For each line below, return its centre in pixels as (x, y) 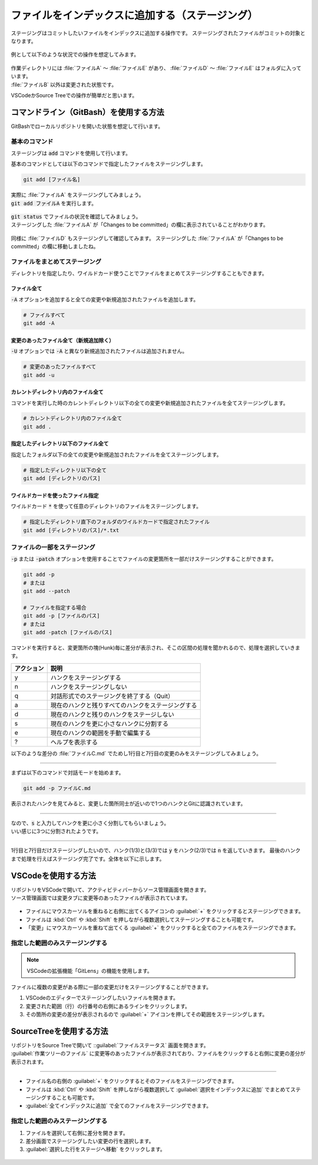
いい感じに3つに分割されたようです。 (56, 831)
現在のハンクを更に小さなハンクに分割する (110, 723)
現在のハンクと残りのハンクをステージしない (112, 715)
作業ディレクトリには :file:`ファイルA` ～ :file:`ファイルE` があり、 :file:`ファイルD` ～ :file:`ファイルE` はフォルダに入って (156, 68)
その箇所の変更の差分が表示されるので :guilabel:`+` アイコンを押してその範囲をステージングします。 (147, 1015)
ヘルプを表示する (74, 742)
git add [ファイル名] (52, 180)
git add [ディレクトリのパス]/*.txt (71, 530)
